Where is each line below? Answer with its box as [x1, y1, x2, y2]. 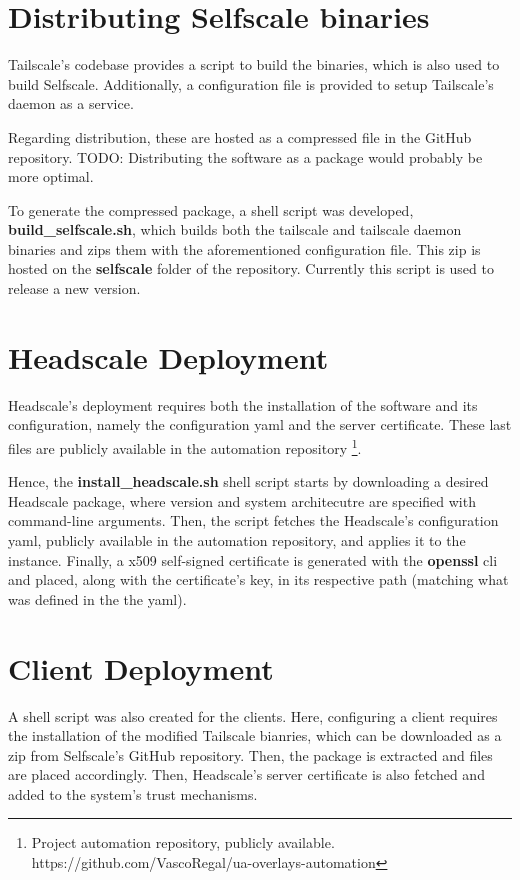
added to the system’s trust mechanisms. [8, 783, 258, 804]
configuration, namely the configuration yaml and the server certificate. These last [8, 414, 512, 435]
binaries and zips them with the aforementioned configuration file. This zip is [8, 238, 481, 259]
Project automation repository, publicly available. [31, 832, 335, 853]
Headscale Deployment [8, 336, 329, 377]
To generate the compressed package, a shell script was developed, [8, 199, 414, 220]
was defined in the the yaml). [8, 588, 187, 609]
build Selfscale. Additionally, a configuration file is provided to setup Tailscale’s [8, 73, 494, 94]
